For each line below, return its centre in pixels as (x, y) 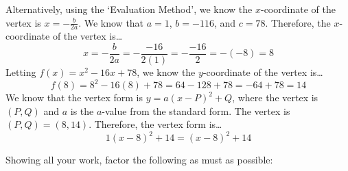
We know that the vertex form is (74, 97)
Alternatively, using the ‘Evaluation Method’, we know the (129, 9)
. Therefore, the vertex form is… (155, 124)
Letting (21, 72)
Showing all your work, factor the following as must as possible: (139, 160)
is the (82, 110)
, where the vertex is (275, 97)
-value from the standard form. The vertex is (196, 110)
